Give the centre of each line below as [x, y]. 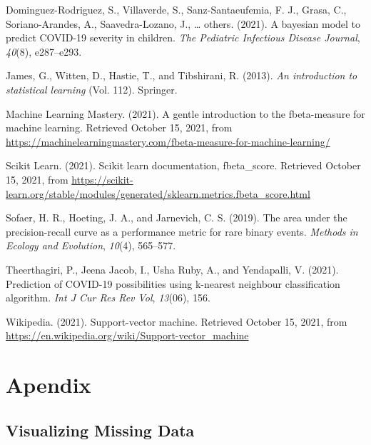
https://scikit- [102, 179]
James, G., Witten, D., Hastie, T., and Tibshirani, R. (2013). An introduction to [182, 75]
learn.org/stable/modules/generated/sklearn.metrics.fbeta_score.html [158, 193]
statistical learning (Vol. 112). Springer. [92, 89]
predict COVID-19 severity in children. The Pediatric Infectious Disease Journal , [183, 37]
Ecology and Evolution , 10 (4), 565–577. [91, 245]
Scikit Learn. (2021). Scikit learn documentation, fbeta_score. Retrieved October [183, 165]
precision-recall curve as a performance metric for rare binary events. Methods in [182, 231]
